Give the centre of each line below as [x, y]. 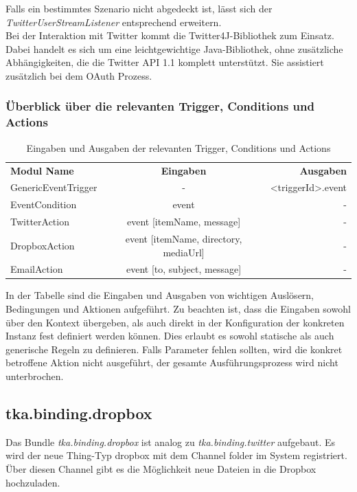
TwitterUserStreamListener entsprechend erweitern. [114, 22]
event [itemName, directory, [184, 238]
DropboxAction [43, 245]
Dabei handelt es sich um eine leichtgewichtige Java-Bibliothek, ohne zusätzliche [174, 48]
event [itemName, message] [184, 222]
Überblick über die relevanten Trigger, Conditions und [160, 106]
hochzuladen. [33, 482]
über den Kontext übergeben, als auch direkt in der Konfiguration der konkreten [175, 322]
